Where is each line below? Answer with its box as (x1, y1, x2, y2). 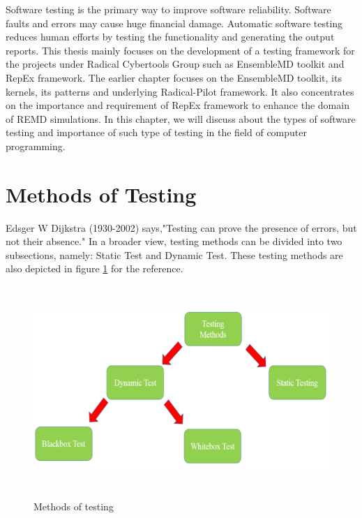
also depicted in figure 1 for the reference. (6, 261, 183, 276)
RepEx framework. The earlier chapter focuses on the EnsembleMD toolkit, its (6, 70, 342, 84)
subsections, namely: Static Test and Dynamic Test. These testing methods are (6, 247, 343, 262)
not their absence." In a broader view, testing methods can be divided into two (6, 234, 342, 249)
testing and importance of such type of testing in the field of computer (6, 125, 307, 140)
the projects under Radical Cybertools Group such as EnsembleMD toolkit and (6, 57, 345, 71)
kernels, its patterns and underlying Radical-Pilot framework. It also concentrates (6, 84, 354, 98)
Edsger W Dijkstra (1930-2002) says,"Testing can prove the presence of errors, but (6, 220, 357, 235)
